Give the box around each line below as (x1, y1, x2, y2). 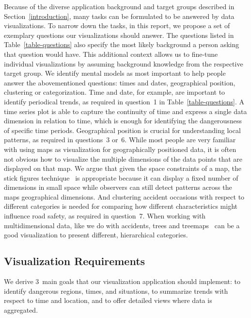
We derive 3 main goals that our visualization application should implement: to (4, 276, 241, 286)
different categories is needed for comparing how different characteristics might (4, 201, 237, 211)
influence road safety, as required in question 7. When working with (4, 211, 206, 221)
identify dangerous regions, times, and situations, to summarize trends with (4, 285, 228, 296)
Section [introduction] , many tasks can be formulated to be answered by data (4, 11, 235, 21)
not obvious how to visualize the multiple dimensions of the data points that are (4, 153, 242, 164)
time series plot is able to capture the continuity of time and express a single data (4, 106, 247, 116)
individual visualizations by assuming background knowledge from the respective (4, 58, 243, 68)
